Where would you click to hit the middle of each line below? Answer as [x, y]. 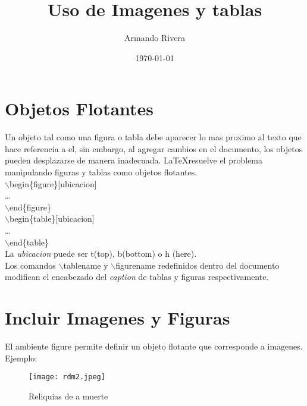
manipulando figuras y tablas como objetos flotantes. [101, 172]
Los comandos [30, 265]
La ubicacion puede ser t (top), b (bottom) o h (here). [101, 254]
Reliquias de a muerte [68, 396]
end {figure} [30, 207]
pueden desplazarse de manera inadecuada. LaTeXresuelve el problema [134, 160]
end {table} [29, 242]
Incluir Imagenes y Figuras [118, 318]
